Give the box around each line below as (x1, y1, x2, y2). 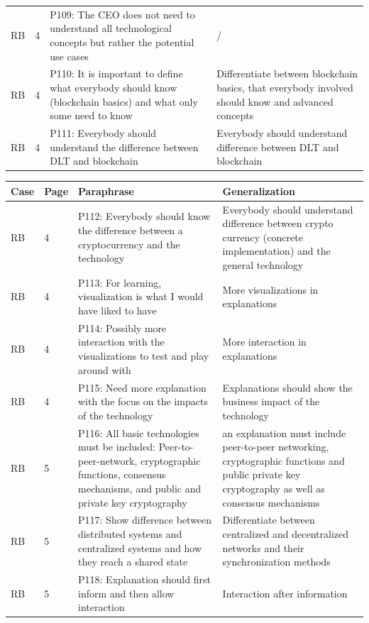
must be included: (78, 439, 155, 454)
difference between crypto (222, 216, 334, 231)
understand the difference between (50, 139, 199, 154)
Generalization (222, 183, 296, 198)
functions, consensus (78, 467, 166, 482)
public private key (222, 467, 301, 482)
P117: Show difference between (78, 512, 212, 527)
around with (78, 362, 131, 377)
